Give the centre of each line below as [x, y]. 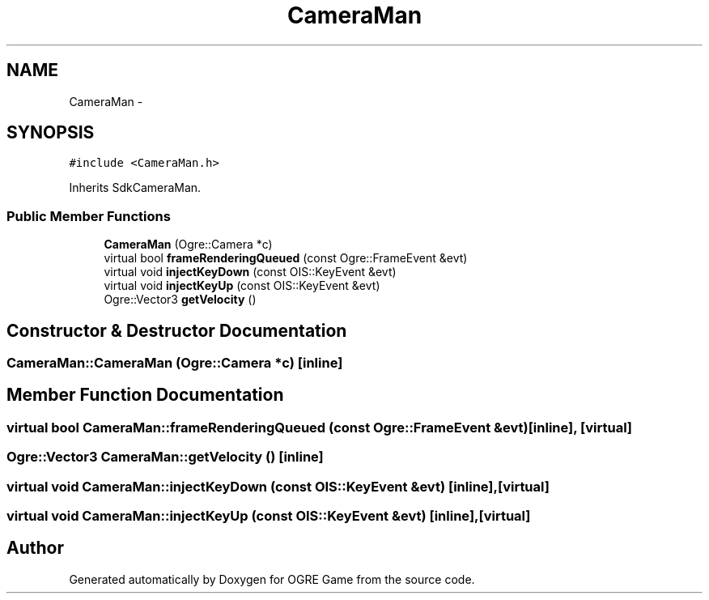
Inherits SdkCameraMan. [135, 188]
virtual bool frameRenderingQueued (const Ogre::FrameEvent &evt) [286, 258]
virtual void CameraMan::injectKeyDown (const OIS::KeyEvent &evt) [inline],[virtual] [278, 486]
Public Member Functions [89, 216]
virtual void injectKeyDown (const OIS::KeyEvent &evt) [250, 272]
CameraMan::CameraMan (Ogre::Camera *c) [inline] [175, 363]
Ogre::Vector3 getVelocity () [180, 300]
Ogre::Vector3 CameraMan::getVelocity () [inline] [165, 457]
